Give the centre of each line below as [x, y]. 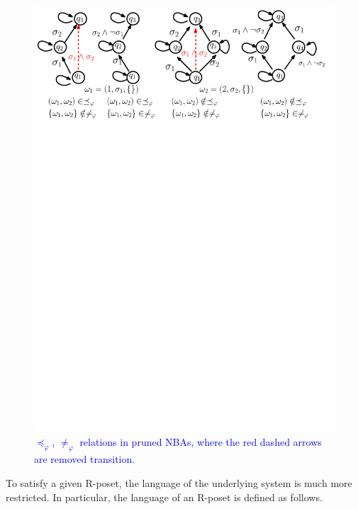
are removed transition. [85, 459]
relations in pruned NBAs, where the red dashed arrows [201, 441]
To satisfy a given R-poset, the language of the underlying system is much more [179, 482]
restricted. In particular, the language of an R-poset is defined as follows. [164, 497]
